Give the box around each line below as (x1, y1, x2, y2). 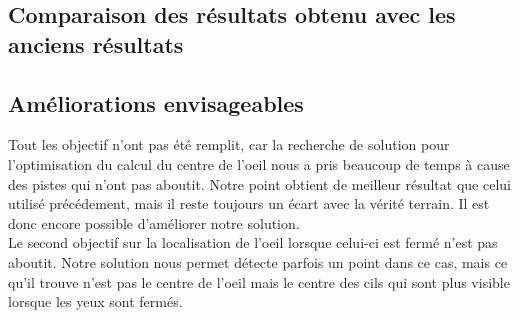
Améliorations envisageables (8, 87, 304, 118)
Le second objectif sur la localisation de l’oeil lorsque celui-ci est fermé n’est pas (8, 232, 498, 253)
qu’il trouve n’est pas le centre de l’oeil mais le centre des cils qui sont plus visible (8, 271, 510, 292)
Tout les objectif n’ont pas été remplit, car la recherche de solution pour (8, 134, 450, 155)
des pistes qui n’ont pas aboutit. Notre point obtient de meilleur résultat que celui (8, 173, 511, 194)
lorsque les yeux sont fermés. (8, 291, 183, 312)
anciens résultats (8, 28, 184, 59)
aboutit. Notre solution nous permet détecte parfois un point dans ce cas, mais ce (8, 251, 508, 272)
